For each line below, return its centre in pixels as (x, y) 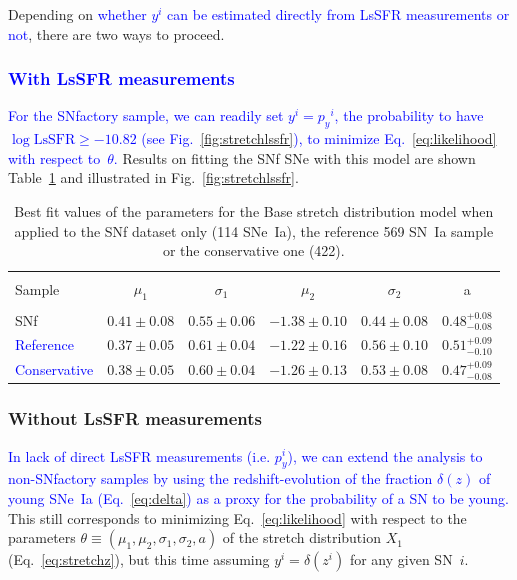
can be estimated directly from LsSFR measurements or (338, 14)
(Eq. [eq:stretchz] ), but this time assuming (139, 559)
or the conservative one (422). (253, 250)
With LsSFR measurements (121, 78)
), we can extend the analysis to (385, 455)
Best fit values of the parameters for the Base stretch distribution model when (254, 210)
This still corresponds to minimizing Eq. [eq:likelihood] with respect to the (237, 517)
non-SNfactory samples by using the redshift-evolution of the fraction (220, 478)
